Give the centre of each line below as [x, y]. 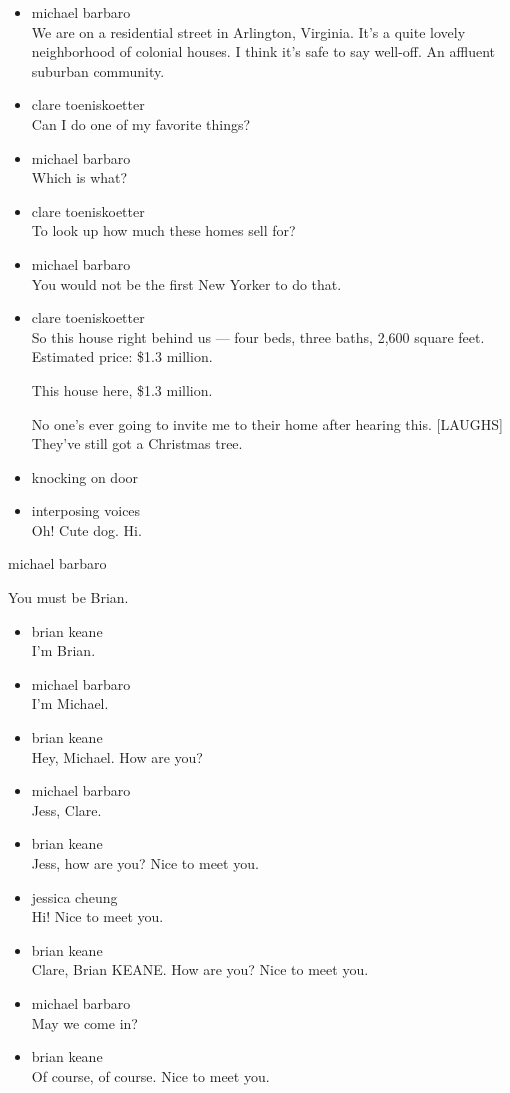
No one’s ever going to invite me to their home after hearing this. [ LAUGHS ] [267, 423]
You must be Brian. [68, 597]
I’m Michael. [70, 703]
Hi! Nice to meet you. [97, 916]
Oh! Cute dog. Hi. [86, 529]
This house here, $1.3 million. [122, 389]
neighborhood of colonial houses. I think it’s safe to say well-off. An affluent [263, 51]
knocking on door [85, 476]
